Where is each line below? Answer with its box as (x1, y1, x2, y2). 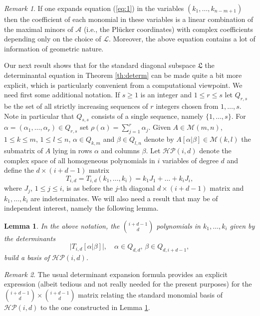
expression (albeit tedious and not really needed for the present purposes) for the (4, 279, 252, 289)
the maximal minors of (4, 23, 73, 34)
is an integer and (140, 89, 192, 100)
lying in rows (52, 145, 92, 155)
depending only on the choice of (4, 33, 101, 44)
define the (4, 165, 34, 175)
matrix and (210, 183, 244, 193)
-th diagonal (118, 183, 155, 193)
